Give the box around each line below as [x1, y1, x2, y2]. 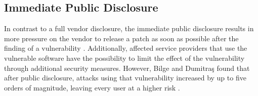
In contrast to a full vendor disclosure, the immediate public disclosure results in [4, 23, 254, 34]
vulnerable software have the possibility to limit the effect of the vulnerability [4, 52, 245, 63]
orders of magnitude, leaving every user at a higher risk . [4, 82, 180, 92]
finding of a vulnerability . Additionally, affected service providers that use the [4, 43, 247, 53]
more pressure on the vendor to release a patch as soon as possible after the [4, 33, 239, 43]
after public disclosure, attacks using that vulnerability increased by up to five [4, 72, 246, 83]
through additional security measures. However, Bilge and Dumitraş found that [4, 62, 250, 73]
